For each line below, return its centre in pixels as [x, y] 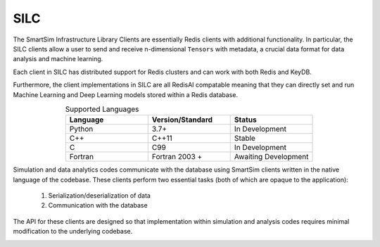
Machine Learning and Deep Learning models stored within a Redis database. [126, 94]
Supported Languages [102, 109]
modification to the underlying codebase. [73, 232]
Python [81, 129]
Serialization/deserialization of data [100, 196]
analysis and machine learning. [58, 59]
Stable [245, 139]
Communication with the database [98, 205]
